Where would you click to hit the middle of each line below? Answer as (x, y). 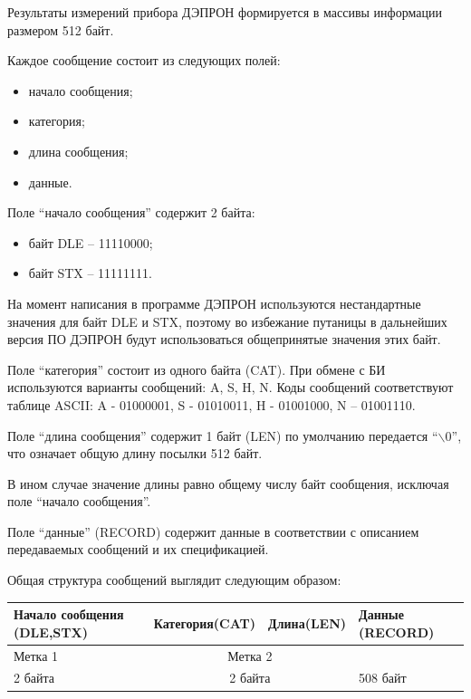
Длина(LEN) (308, 622)
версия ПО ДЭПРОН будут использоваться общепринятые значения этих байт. (224, 339)
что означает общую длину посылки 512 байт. (135, 453)
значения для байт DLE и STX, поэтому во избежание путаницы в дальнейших (227, 321)
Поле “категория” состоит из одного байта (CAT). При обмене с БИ (197, 369)
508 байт (383, 678)
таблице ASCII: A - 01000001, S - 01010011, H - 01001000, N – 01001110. (211, 404)
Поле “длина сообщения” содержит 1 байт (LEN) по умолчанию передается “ (223, 435)
